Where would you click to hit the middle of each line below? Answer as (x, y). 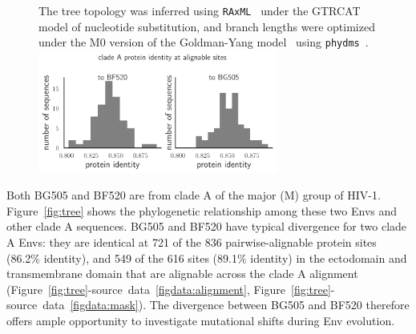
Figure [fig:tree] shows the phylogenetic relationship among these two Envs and (202, 210)
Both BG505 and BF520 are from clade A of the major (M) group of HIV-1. (194, 195)
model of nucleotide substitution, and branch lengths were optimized (207, 26)
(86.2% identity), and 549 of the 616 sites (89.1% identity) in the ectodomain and (207, 258)
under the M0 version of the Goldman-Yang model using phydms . (204, 42)
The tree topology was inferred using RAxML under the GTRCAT (200, 10)
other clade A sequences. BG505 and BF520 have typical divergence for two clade (207, 226)
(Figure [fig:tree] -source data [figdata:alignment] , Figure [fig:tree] (169, 289)
